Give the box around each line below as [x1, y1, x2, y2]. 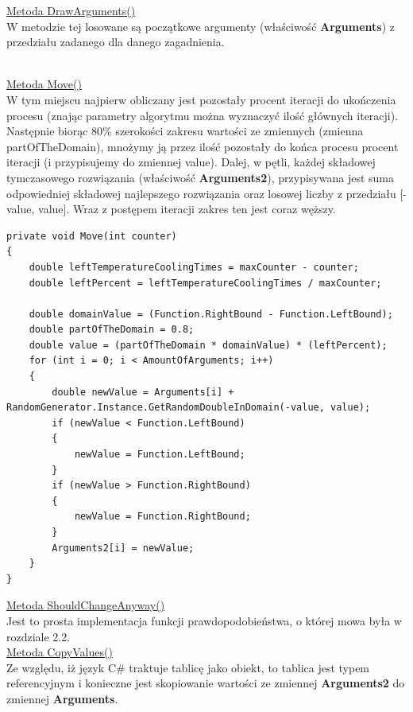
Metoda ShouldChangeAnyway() [6, 597, 165, 613]
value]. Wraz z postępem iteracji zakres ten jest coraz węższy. [38, 200, 336, 217]
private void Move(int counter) [6, 230, 177, 242]
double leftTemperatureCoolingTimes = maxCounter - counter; [29, 261, 359, 273]
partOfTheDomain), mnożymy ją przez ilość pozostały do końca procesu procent [6, 138, 399, 154]
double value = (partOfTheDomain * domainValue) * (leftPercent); [29, 339, 388, 351]
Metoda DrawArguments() [6, 2, 136, 18]
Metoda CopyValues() [6, 644, 113, 660]
